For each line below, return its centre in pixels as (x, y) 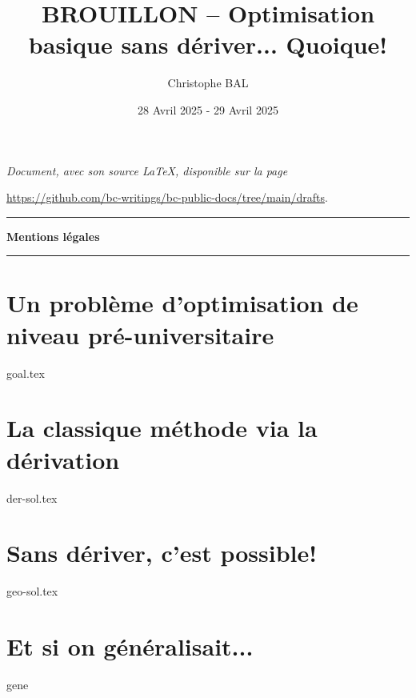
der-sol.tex (32, 497)
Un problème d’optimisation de (182, 303)
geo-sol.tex (32, 591)
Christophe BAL (208, 83)
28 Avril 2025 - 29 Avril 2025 (208, 109)
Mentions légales (53, 236)
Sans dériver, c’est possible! (162, 553)
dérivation (63, 459)
